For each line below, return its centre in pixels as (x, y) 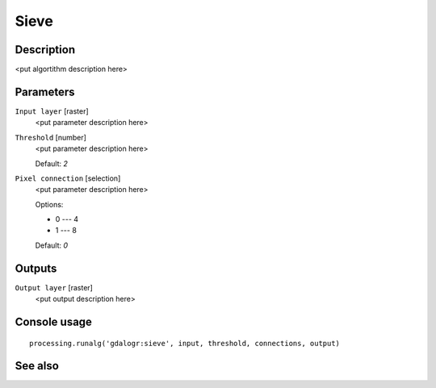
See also (37, 366)
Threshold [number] (50, 137)
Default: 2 (52, 163)
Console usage (54, 321)
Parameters (45, 92)
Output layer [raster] (54, 287)
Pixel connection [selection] (68, 178)
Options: (49, 204)
